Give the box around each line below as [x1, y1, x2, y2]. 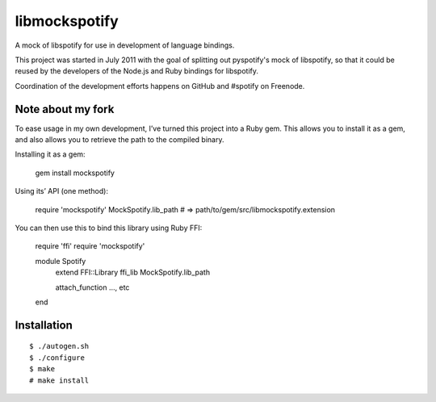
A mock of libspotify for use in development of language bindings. [15, 40, 235, 50]
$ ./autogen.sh [29, 341, 90, 351]
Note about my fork [15, 102, 115, 116]
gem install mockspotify [35, 168, 115, 178]
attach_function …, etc [55, 283, 130, 292]
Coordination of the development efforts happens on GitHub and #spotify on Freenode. [15, 81, 305, 90]
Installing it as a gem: [15, 149, 86, 159]
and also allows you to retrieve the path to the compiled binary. [15, 135, 224, 144]
